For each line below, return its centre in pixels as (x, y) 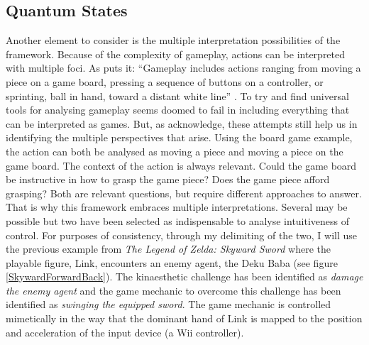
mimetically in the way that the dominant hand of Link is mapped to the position (184, 318)
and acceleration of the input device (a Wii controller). (125, 332)
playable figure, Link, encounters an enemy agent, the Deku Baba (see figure (172, 262)
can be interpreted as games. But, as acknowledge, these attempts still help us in (182, 123)
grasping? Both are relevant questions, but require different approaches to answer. (184, 193)
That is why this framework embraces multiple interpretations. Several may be (177, 207)
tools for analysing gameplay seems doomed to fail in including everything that (178, 110)
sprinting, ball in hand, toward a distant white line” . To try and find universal (177, 95)
